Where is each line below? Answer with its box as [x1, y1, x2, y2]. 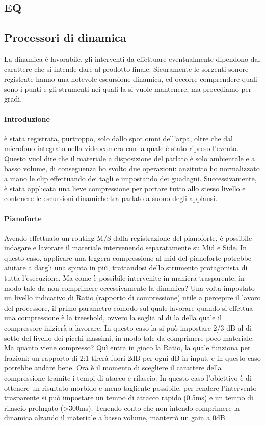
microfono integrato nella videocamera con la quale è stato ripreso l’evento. [4, 143, 238, 154]
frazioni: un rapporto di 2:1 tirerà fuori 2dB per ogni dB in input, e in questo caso [4, 352, 261, 363]
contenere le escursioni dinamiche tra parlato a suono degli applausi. [4, 193, 218, 204]
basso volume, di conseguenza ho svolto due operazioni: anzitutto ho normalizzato [4, 163, 260, 173]
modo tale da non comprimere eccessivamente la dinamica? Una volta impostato [4, 282, 255, 293]
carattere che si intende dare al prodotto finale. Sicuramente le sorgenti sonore [4, 63, 249, 74]
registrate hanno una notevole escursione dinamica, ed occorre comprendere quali [4, 73, 257, 84]
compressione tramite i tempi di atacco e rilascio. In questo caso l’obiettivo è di [4, 372, 252, 383]
